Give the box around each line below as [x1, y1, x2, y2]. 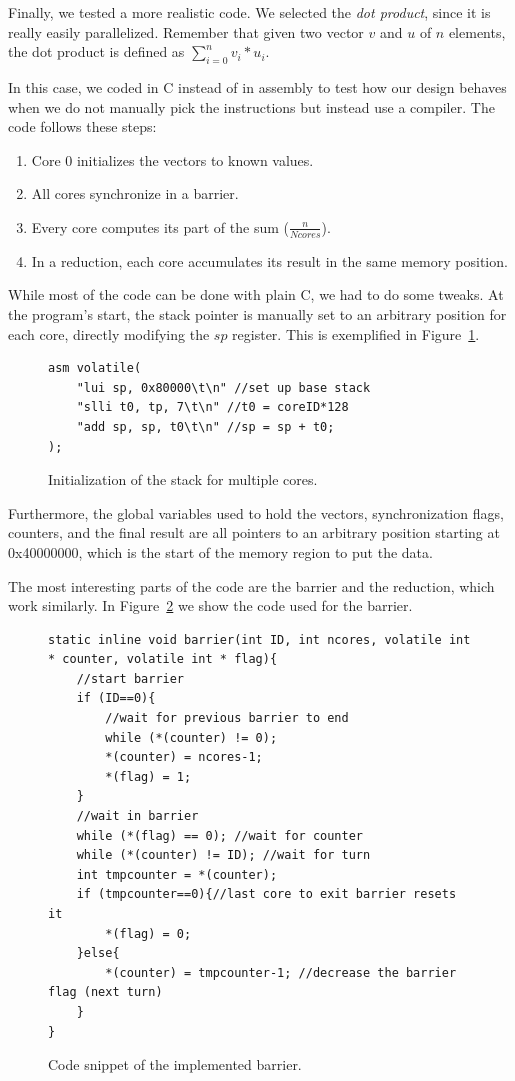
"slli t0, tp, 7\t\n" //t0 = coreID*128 [76, 400, 349, 415]
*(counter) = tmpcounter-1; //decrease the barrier [105, 965, 457, 980]
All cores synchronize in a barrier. [31, 183, 239, 204]
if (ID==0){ [76, 691, 156, 706]
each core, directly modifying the [8, 323, 210, 344]
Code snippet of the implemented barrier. [48, 1054, 302, 1075]
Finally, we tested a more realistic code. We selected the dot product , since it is [8, 2, 491, 22]
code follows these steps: [8, 116, 157, 137]
